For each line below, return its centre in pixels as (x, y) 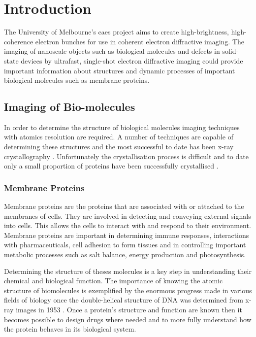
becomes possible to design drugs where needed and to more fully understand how (128, 319)
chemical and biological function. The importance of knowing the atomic (113, 281)
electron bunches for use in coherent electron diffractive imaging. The (140, 41)
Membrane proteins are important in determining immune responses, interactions (127, 235)
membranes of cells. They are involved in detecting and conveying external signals (128, 216)
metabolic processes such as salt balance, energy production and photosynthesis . (125, 254)
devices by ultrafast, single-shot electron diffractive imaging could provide (132, 60)
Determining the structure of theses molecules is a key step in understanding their (128, 271)
